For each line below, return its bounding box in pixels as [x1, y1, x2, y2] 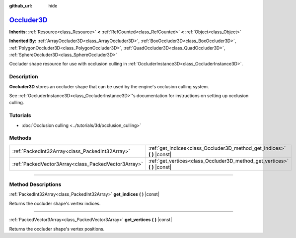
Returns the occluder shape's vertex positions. [9, 226, 105, 232]
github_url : [9, 3, 32, 8]
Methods [9, 134, 32, 141]
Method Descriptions [9, 181, 62, 188]
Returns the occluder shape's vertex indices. [9, 200, 101, 206]
